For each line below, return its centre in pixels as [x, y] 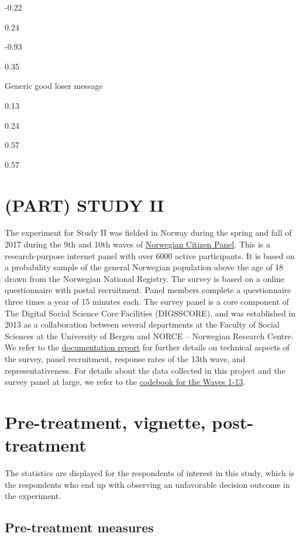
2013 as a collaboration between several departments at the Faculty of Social [142, 324]
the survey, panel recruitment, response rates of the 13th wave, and [125, 359]
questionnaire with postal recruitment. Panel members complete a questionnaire [148, 290]
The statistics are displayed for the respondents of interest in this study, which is [150, 473]
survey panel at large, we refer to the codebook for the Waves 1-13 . [125, 382]
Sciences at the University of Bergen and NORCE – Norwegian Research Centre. [149, 335]
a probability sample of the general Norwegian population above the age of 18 [144, 267]
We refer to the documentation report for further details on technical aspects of [147, 347]
